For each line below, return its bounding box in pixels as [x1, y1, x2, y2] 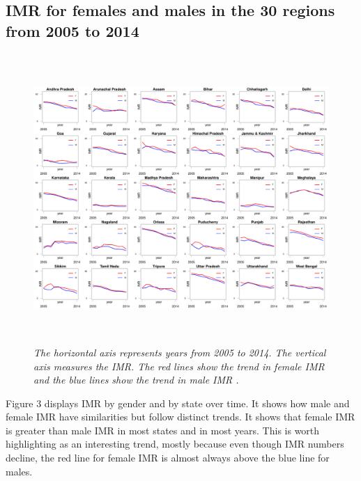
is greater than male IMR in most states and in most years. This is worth [6, 423, 320, 437]
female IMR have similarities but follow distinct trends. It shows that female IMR [6, 409, 355, 424]
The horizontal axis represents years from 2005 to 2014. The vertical [33, 345, 326, 359]
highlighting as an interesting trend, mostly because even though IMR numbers [6, 436, 344, 451]
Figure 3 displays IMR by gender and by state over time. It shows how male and [6, 395, 350, 410]
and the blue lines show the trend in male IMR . [33, 372, 239, 387]
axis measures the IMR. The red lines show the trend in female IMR [33, 358, 325, 373]
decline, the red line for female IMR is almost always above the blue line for [6, 450, 330, 465]
